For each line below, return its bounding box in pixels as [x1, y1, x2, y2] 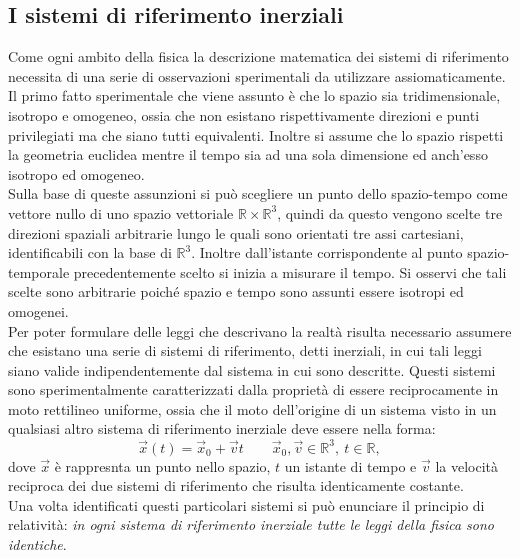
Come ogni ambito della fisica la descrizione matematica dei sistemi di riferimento [8, 46, 509, 67]
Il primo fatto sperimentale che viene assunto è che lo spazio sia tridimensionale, [8, 85, 501, 106]
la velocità [435, 455, 499, 476]
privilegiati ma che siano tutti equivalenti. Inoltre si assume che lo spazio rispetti [8, 124, 504, 145]
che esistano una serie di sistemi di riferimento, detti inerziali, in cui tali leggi [8, 340, 482, 361]
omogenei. [8, 300, 69, 321]
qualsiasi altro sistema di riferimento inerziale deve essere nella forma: [8, 418, 436, 439]
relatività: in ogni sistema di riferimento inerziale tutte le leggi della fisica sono [8, 514, 494, 535]
